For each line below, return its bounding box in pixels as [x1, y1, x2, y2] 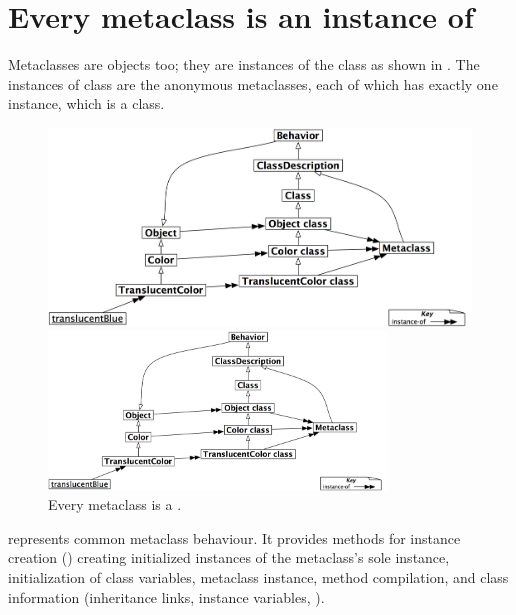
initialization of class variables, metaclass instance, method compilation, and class [8, 566, 509, 587]
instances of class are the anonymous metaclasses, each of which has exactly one [8, 73, 498, 94]
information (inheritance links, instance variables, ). [8, 586, 325, 607]
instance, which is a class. [8, 93, 165, 114]
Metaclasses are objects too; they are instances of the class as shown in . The [8, 54, 480, 75]
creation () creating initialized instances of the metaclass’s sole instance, [8, 547, 450, 568]
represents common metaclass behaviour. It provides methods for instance [8, 527, 461, 548]
